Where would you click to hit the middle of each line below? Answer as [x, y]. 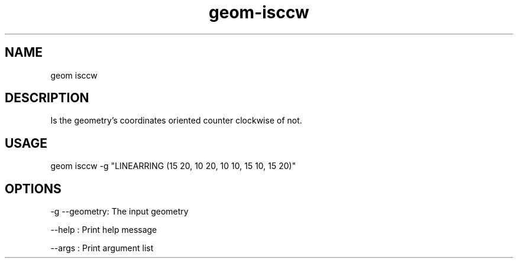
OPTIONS [33, 189]
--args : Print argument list [102, 248]
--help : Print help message [104, 230]
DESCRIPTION [47, 98]
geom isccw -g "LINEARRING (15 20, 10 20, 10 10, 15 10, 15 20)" [173, 166]
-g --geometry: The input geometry [119, 212]
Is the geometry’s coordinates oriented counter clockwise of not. [176, 121]
